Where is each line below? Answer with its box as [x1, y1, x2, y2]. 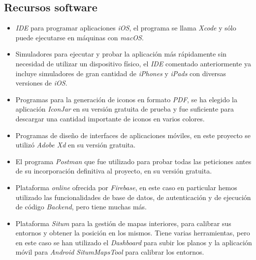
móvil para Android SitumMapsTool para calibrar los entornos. [15, 247, 204, 257]
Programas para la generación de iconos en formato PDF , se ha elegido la [15, 94, 237, 104]
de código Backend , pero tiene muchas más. [15, 202, 147, 212]
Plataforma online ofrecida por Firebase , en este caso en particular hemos [15, 182, 237, 192]
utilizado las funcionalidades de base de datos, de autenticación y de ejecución [15, 192, 251, 202]
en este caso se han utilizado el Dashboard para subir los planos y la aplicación [15, 237, 252, 247]
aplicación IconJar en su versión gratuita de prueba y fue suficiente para [15, 104, 234, 114]
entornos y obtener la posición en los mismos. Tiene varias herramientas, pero [15, 228, 250, 238]
